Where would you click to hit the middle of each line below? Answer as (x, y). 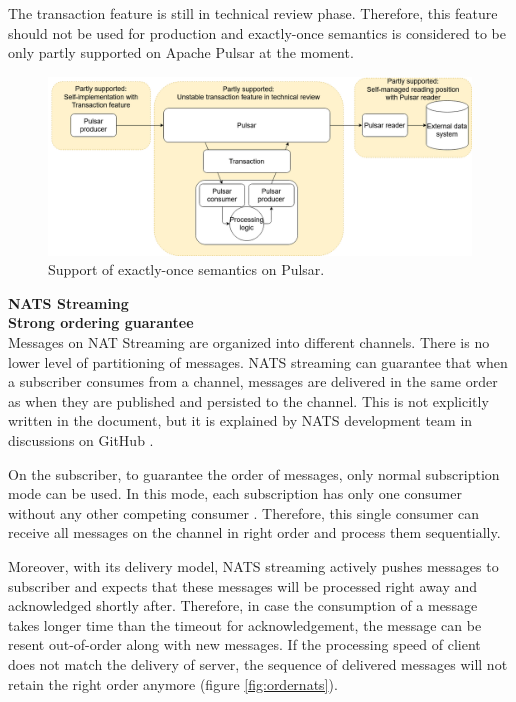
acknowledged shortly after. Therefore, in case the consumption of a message (243, 605)
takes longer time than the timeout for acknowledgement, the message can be (245, 624)
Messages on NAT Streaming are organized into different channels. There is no (249, 342)
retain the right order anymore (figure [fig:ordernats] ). (173, 683)
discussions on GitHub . (81, 440)
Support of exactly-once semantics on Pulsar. (186, 269)
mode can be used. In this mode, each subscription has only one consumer (235, 493)
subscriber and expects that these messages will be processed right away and (243, 585)
